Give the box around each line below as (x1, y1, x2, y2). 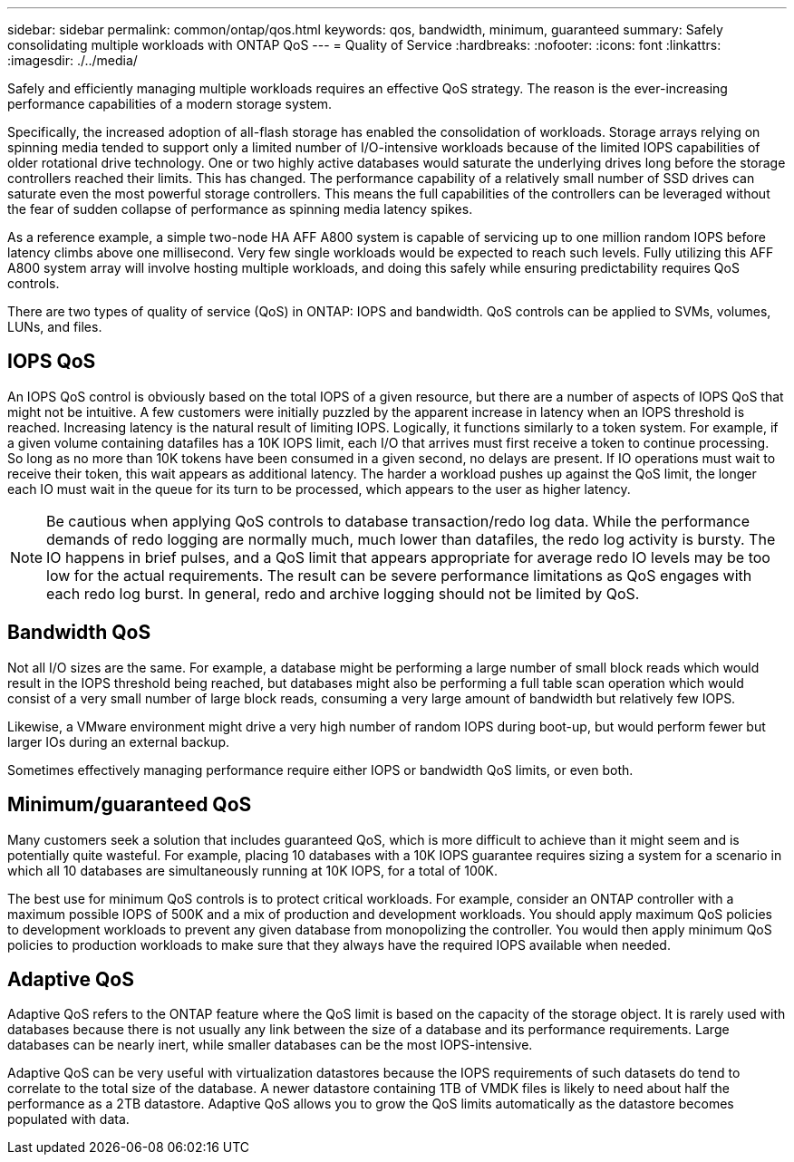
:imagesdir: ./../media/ (7, 53, 138, 68)
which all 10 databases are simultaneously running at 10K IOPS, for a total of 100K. (7, 862, 499, 878)
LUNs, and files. (7, 319, 102, 334)
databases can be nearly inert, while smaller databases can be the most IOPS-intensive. (7, 1037, 533, 1053)
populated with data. (7, 1111, 130, 1128)
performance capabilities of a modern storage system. (7, 96, 333, 111)
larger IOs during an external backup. (7, 733, 230, 750)
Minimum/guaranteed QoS (7, 793, 252, 817)
